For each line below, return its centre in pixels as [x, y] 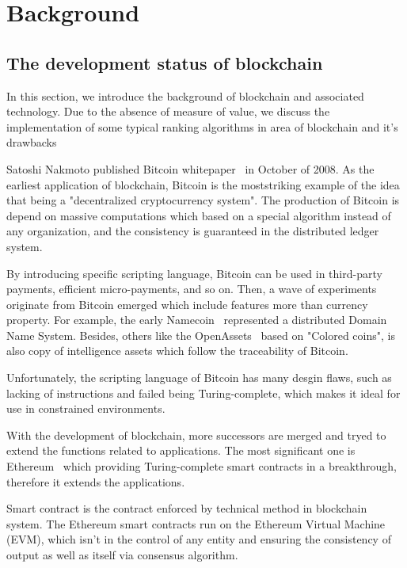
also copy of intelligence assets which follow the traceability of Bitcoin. [177, 351]
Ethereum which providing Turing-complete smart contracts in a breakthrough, [202, 466]
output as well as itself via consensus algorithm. [122, 555]
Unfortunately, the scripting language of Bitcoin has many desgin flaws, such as [199, 377]
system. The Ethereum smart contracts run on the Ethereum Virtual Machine [196, 523]
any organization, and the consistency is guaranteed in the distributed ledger [193, 231]
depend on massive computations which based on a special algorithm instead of [199, 215]
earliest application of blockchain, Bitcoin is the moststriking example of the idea [203, 184]
